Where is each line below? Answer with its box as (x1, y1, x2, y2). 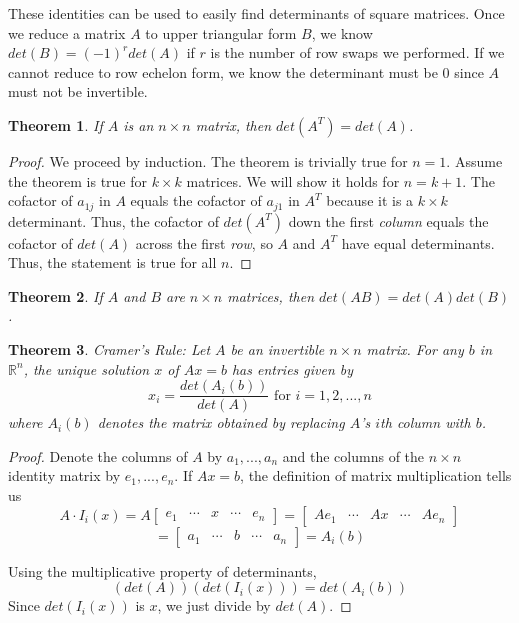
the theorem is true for (8, 170, 148, 191)
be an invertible (230, 338, 325, 359)
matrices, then (227, 285, 315, 306)
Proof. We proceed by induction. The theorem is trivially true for (8, 150, 408, 171)
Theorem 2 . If (8, 285, 103, 306)
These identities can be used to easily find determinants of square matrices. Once (8, 3, 505, 23)
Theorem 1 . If (8, 114, 103, 135)
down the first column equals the (288, 210, 489, 231)
